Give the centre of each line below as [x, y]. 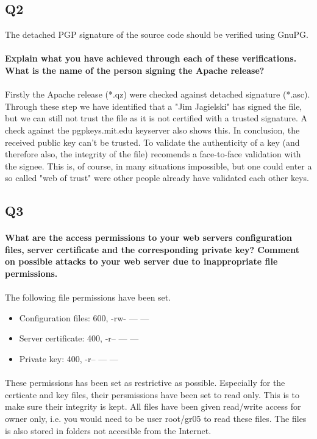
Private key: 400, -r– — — [69, 359]
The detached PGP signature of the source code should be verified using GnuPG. [157, 34]
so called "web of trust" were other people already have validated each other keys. [157, 178]
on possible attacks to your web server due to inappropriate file [141, 261]
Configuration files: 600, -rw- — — [84, 317]
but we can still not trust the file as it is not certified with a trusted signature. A [156, 118]
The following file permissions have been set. [88, 297]
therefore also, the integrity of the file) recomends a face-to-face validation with [153, 154]
